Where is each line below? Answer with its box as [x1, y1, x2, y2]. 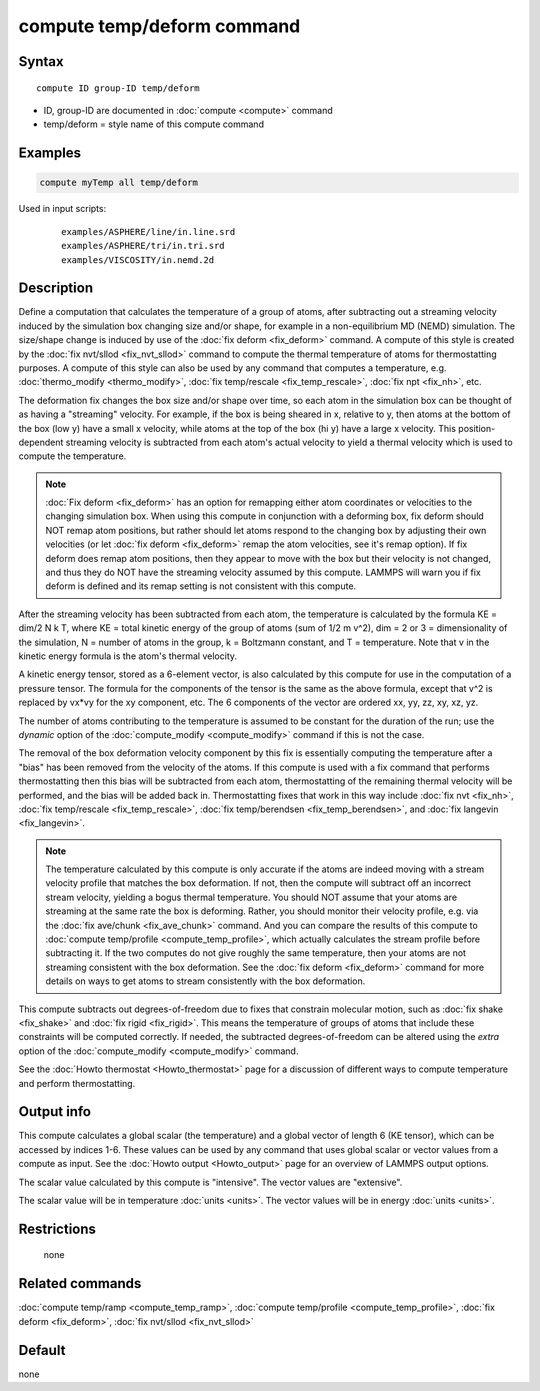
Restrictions [18, 1220, 97, 1237]
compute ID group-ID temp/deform [36, 82, 200, 94]
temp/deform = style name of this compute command [43, 118, 265, 130]
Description [18, 280, 94, 297]
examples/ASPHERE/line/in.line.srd [61, 226, 236, 237]
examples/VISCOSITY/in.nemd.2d [61, 254, 215, 265]
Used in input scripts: [18, 203, 107, 215]
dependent [18, 436, 64, 448]
